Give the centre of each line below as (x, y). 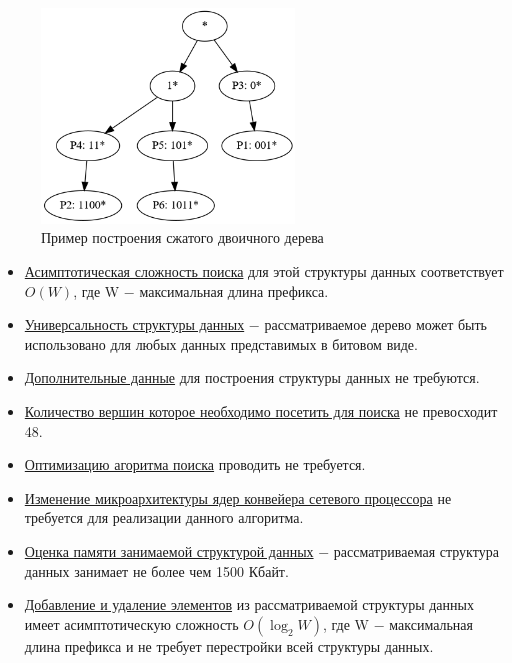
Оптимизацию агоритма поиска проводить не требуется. (195, 464)
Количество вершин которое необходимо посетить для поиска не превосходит (261, 410)
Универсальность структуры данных (134, 324)
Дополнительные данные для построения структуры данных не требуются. (252, 377)
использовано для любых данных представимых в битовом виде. (221, 343)
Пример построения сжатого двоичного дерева (182, 237)
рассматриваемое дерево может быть (375, 324)
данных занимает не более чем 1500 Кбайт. (156, 570)
